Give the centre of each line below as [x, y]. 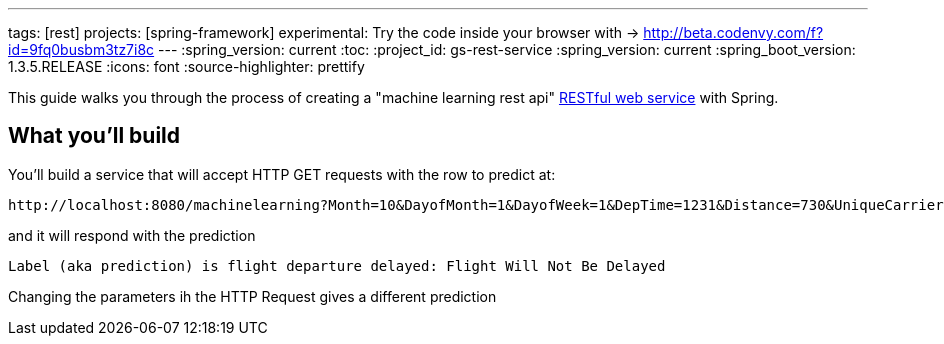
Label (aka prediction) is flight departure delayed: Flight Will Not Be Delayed [337, 265]
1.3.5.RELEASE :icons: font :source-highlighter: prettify [186, 66]
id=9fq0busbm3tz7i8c [81, 49]
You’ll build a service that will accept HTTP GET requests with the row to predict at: [282, 174]
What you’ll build [94, 136]
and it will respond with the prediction [132, 235]
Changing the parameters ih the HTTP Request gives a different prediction [252, 296]
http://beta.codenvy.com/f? [733, 32]
